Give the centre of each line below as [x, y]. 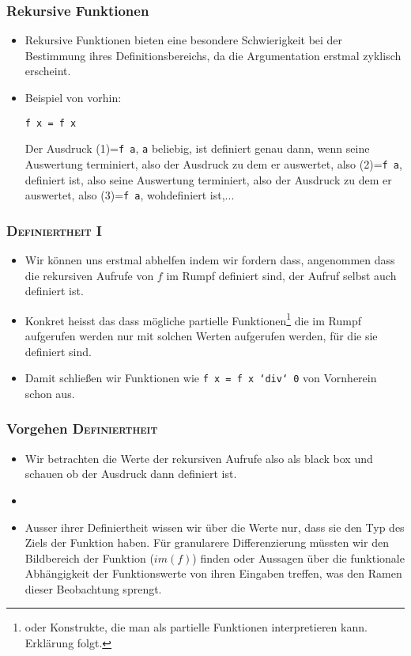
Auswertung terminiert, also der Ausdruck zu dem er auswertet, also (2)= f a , [213, 163]
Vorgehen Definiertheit [82, 428]
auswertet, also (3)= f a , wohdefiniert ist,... [130, 195]
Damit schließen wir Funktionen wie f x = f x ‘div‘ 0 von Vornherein [201, 378]
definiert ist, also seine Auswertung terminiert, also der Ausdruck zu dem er [208, 179]
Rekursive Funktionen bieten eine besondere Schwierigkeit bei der [184, 40]
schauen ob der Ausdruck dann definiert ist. [131, 474]
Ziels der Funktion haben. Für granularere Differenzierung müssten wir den [207, 542]
